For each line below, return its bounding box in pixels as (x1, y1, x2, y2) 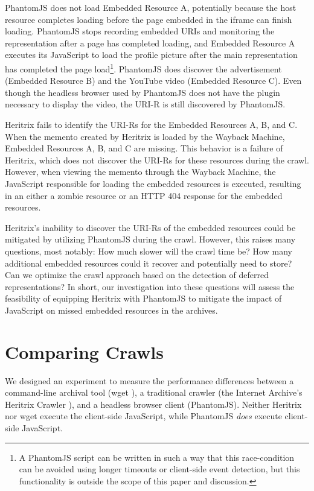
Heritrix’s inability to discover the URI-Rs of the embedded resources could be (5, 221, 296, 233)
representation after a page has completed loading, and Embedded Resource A (5, 36, 295, 49)
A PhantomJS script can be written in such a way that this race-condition (19, 451, 295, 463)
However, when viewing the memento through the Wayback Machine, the (5, 165, 276, 178)
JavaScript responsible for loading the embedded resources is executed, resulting (5, 177, 301, 189)
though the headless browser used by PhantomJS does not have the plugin (5, 86, 280, 98)
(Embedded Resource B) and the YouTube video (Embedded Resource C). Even (5, 74, 302, 87)
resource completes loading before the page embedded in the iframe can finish (5, 13, 292, 25)
